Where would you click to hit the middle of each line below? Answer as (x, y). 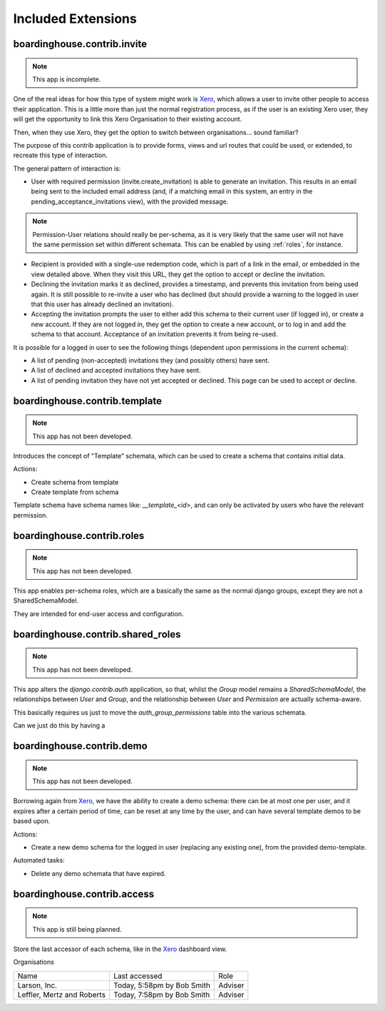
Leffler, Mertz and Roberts (62, 995)
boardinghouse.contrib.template (87, 401)
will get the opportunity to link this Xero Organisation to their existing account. (128, 119)
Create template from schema (75, 492)
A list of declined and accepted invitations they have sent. (116, 371)
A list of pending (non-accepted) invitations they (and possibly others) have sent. (150, 360)
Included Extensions (75, 19)
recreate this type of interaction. (61, 155)
